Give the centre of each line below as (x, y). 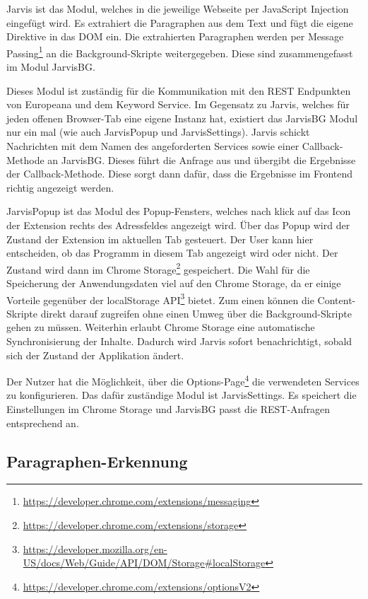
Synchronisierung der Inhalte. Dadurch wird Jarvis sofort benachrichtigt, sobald (179, 341)
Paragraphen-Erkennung (97, 461)
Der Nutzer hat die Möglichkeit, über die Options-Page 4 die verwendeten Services (183, 380)
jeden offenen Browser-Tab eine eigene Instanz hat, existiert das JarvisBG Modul (182, 118)
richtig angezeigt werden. (60, 187)
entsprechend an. (43, 423)
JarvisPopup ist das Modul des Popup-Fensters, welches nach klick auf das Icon (179, 211)
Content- (337, 299)
